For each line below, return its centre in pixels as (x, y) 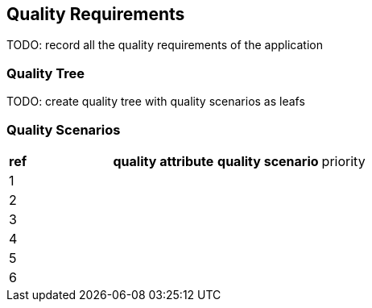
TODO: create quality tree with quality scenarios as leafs (156, 102)
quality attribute (163, 161)
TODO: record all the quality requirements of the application (165, 45)
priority (343, 161)
